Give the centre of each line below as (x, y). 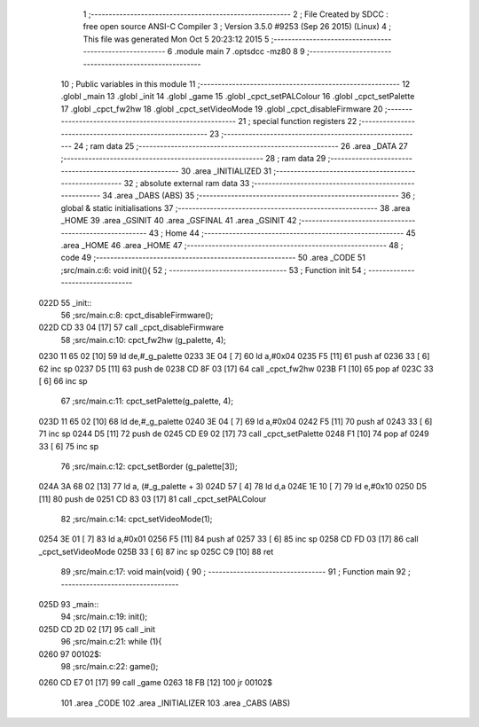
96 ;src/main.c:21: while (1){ (111, 642)
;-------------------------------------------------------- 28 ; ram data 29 (193, 159)
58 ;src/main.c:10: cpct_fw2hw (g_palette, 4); (143, 340)
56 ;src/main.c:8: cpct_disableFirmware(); (137, 315)
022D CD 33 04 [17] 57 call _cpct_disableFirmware (131, 327)
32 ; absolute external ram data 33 (187, 184)
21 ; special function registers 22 (298, 121)
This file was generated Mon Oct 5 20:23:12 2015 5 (176, 39)
